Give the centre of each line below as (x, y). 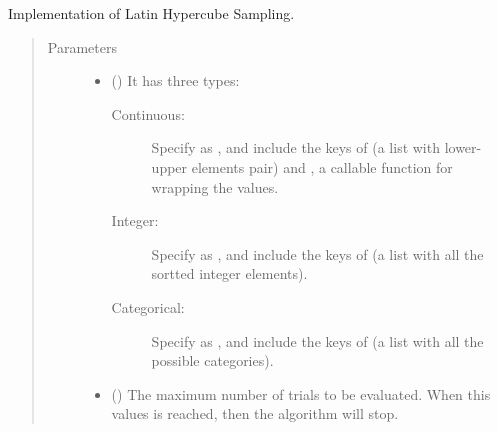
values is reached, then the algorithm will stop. (255, 413)
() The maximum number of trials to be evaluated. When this (301, 393)
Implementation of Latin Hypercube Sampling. (151, 13)
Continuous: (148, 113)
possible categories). (212, 360)
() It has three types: (175, 80)
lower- (463, 147)
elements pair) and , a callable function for (322, 166)
